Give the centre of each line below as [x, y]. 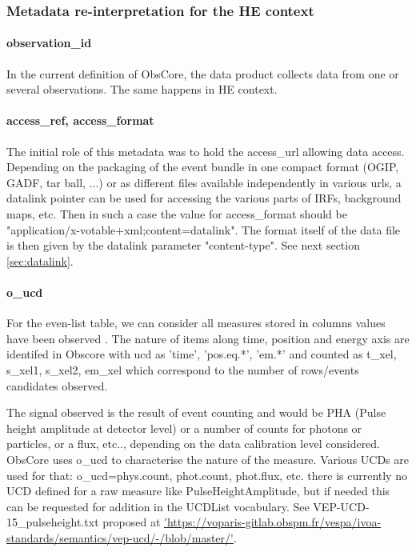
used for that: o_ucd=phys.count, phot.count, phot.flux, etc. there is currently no [207, 475]
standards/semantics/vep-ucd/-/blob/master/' [120, 537]
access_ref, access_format [80, 120]
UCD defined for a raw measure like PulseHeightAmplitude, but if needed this [198, 491]
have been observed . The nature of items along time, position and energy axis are [208, 338]
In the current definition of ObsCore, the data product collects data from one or [203, 73]
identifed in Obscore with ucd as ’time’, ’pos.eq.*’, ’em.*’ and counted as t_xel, [202, 354]
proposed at [132, 522]
